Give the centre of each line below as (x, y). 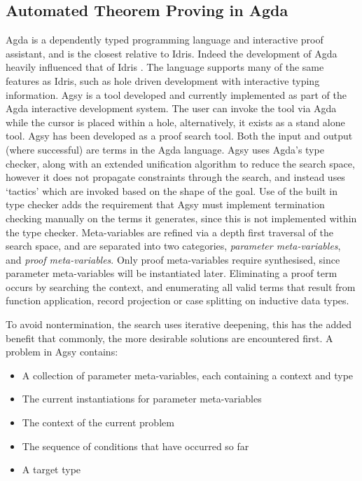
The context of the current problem (98, 422)
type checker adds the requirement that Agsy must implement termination (165, 204)
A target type (51, 469)
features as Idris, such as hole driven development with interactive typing (163, 80)
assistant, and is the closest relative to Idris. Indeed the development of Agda (172, 53)
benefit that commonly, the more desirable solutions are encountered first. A (169, 338)
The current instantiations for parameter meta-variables (142, 399)
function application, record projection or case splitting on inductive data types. (177, 300)
